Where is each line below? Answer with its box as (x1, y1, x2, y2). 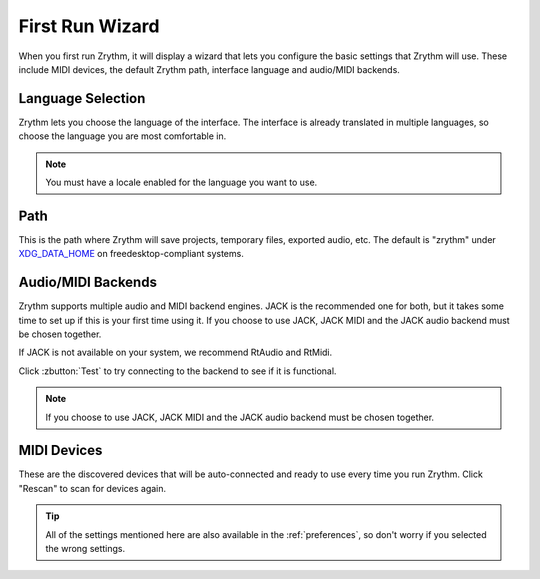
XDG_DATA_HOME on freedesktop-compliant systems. (18, 248, 244, 260)
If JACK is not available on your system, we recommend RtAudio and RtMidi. (18, 346, 333, 359)
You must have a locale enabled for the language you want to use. (45, 176, 318, 189)
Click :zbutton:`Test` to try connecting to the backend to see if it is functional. (18, 365, 337, 377)
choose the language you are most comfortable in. (18, 130, 227, 142)
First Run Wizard (18, 15, 160, 37)
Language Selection (18, 90, 146, 107)
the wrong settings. (45, 543, 126, 555)
